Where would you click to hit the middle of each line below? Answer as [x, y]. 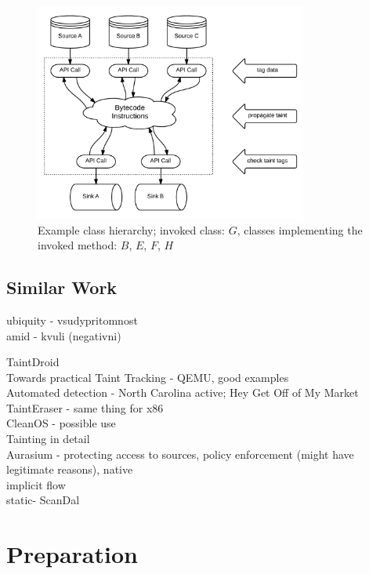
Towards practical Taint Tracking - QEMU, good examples [148, 377]
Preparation [72, 554]
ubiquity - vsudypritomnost [72, 320]
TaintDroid [33, 362]
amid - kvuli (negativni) [64, 335]
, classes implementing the [300, 229]
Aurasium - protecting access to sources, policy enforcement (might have [180, 454]
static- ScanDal [43, 500]
